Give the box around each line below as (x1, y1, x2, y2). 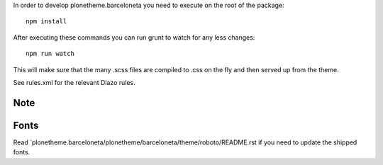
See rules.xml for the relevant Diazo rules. (13, 78, 136, 86)
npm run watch (26, 50, 74, 58)
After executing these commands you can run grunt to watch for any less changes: (13, 33, 255, 42)
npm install (26, 18, 67, 25)
